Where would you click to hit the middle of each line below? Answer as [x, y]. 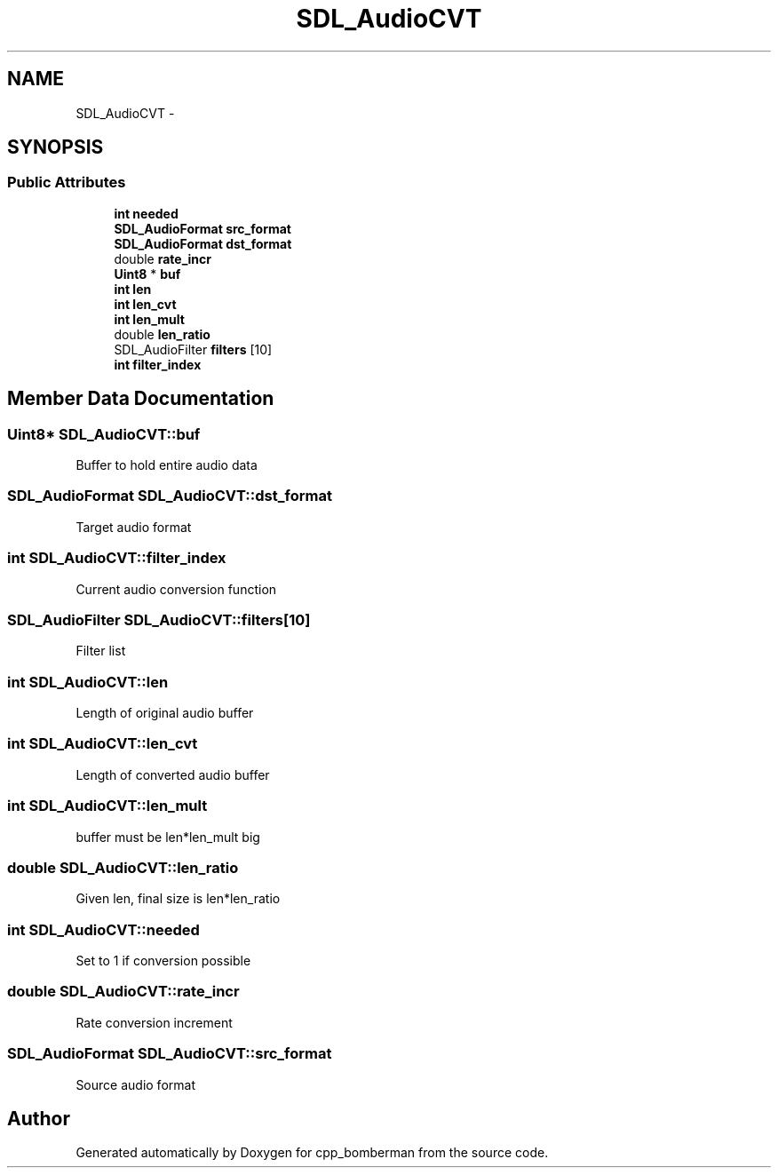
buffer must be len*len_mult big [168, 837]
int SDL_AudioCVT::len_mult [107, 806]
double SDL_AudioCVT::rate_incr [123, 992]
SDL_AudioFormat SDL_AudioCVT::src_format [170, 1054]
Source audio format [135, 1084]
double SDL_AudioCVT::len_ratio [123, 867]
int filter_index [158, 364]
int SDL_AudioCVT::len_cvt [103, 744]
